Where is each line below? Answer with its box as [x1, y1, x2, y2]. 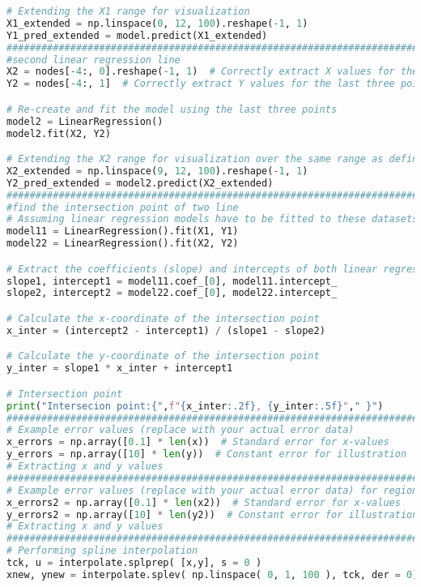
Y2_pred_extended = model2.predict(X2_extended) [6, 177, 274, 189]
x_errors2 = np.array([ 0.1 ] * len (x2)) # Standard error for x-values [6, 496, 401, 508]
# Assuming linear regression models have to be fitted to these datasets [6, 213, 419, 225]
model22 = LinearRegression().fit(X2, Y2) [6, 238, 239, 250]
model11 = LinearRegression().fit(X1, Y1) [6, 225, 239, 238]
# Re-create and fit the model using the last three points [6, 103, 338, 115]
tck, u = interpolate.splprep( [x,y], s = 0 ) [6, 557, 262, 569]
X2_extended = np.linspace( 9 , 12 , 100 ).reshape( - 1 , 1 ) [6, 165, 308, 177]
